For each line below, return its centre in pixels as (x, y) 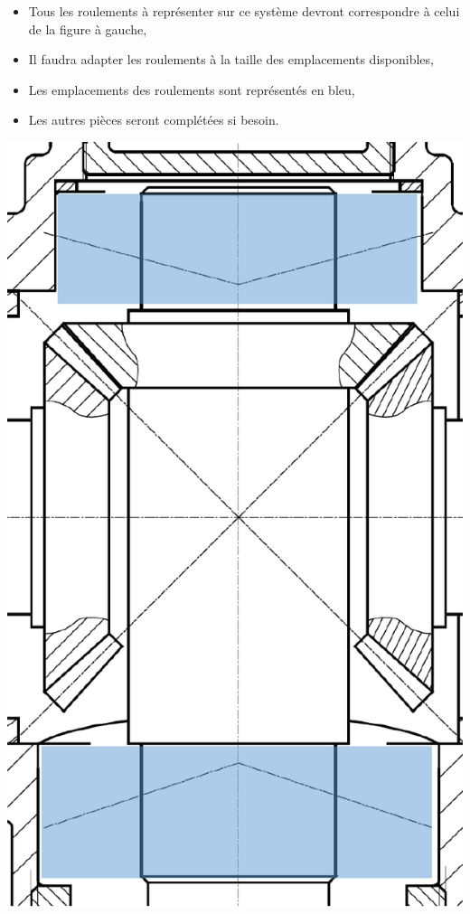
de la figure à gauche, (88, 28)
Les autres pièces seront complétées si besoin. (154, 120)
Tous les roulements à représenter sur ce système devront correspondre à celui (244, 11)
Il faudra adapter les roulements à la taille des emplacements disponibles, (231, 59)
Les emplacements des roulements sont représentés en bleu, (192, 89)
